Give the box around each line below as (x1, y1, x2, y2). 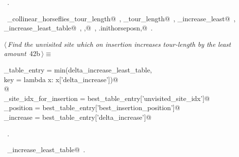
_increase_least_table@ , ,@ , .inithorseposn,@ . (4, 23, 153, 33)
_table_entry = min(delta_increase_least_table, (4, 64, 152, 74)
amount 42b (4, 48, 40, 58)
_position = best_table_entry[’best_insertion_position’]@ (4, 102, 180, 113)
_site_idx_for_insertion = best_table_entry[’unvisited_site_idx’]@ (4, 93, 210, 103)
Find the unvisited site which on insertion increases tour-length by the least (7, 39, 231, 49)
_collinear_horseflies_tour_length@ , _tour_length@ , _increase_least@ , (7, 13, 236, 23)
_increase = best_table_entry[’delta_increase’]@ (4, 112, 152, 122)
